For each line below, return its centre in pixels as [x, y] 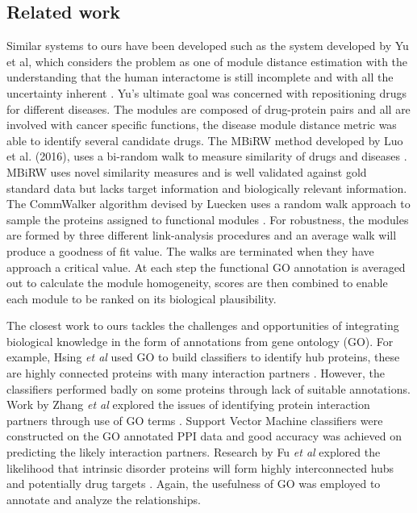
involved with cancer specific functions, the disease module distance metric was [202, 125]
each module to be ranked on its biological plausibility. [142, 298]
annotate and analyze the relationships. [104, 499]
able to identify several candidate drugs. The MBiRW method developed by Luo [205, 140]
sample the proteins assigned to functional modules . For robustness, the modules [208, 219]
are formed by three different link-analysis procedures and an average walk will [202, 235]
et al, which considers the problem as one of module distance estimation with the [207, 61]
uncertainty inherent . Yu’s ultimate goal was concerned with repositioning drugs [206, 92]
